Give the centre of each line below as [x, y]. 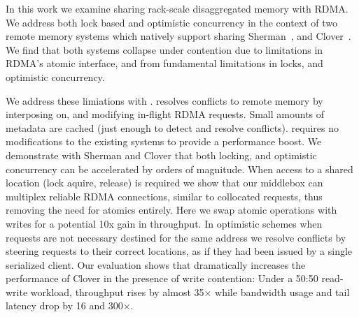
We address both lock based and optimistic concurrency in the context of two [172, 22]
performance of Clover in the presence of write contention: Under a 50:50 [162, 278]
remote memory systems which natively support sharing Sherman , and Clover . [178, 36]
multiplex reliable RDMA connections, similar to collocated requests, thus [164, 196]
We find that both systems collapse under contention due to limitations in [164, 49]
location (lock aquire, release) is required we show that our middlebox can [164, 183]
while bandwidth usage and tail [282, 292]
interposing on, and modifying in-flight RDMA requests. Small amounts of [165, 114]
